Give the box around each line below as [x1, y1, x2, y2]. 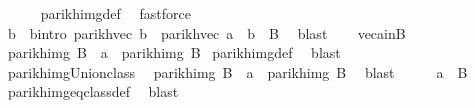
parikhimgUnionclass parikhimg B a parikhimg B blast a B [7, 61, 468, 82]
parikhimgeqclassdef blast [7, 81, 179, 102]
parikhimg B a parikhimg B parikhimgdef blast [7, 42, 341, 63]
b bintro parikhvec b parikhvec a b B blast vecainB [7, 22, 406, 43]
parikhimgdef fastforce [40, 3, 191, 23]
